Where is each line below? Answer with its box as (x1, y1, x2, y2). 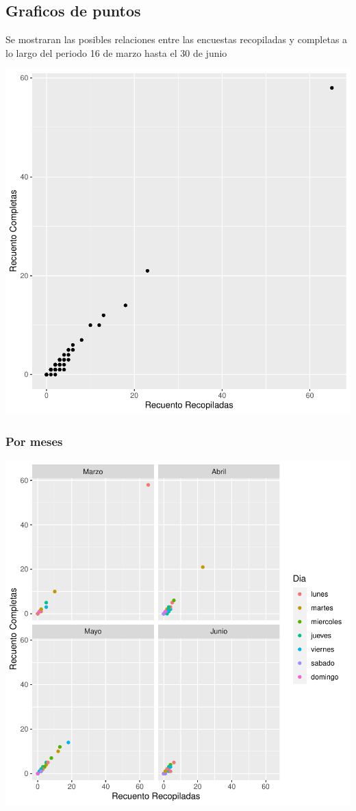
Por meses (5, 432, 63, 449)
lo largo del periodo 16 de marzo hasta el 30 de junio (5, 45, 227, 60)
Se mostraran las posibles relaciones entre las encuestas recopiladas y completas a (5, 32, 348, 47)
